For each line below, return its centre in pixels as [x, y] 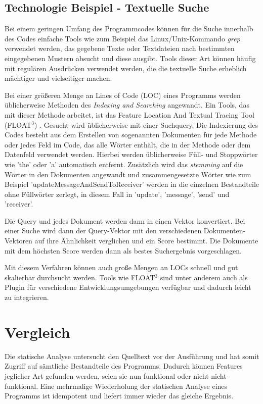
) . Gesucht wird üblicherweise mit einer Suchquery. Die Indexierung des [146, 124]
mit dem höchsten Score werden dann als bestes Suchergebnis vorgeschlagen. [123, 250]
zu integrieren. [27, 297]
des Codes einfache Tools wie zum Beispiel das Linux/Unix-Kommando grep [122, 38]
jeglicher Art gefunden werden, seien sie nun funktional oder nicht [107, 375]
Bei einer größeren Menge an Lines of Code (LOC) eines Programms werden [123, 95]
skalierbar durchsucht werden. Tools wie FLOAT [80, 277]
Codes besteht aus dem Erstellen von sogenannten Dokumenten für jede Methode [131, 135]
